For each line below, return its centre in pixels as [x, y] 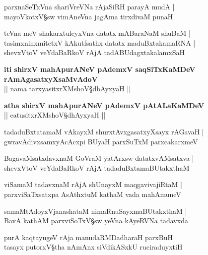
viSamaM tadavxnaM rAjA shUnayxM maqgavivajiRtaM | [93, 184]
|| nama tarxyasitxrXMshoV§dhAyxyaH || [68, 89]
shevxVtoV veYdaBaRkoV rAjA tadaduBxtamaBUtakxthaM [97, 167]
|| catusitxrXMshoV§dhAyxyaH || [55, 115]
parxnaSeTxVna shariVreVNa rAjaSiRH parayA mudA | [89, 6]
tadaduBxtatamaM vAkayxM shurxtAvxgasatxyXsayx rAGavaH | [104, 131]
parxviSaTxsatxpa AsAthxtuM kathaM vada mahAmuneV [93, 194]
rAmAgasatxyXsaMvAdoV [51, 79]
